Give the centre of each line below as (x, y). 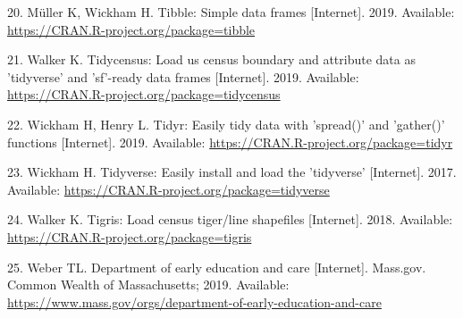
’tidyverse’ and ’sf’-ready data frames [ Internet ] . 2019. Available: (183, 76)
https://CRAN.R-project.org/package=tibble (131, 29)
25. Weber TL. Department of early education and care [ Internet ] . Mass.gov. (217, 267)
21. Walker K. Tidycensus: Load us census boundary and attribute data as (211, 59)
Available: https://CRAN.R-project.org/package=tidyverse (168, 189)
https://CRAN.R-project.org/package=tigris (130, 236)
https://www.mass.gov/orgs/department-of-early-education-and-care (194, 301)
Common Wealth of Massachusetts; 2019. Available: (148, 285)
